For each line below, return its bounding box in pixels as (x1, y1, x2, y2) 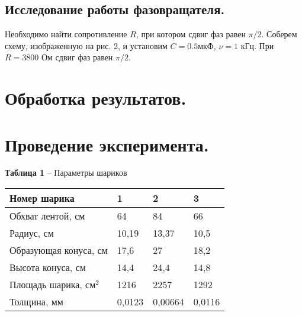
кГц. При (240, 39, 274, 51)
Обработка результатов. (5, 86, 187, 110)
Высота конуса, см (9, 260, 86, 275)
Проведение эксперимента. (5, 132, 209, 156)
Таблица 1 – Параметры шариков (5, 166, 127, 179)
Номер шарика (9, 191, 75, 205)
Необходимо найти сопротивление (5, 28, 127, 40)
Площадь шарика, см (9, 278, 96, 292)
